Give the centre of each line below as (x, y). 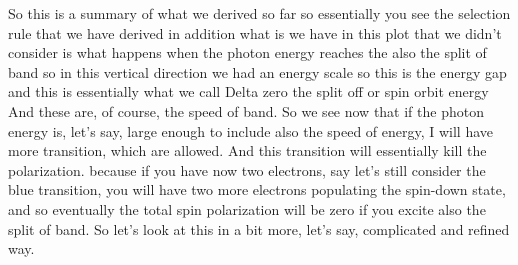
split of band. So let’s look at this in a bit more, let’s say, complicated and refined (259, 228)
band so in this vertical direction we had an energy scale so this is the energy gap (257, 71)
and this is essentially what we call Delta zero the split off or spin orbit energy (248, 91)
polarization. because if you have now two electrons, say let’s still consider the (247, 169)
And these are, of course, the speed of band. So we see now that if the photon (246, 110)
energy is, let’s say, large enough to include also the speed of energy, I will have (251, 130)
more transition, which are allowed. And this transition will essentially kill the (247, 150)
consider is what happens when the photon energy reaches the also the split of (247, 52)
